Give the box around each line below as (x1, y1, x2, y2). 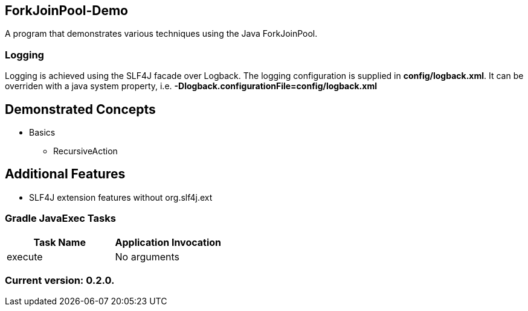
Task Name (33, 236, 86, 248)
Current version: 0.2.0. (5, 274, 115, 286)
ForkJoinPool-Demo (5, 3, 129, 18)
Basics (29, 127, 56, 138)
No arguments (115, 250, 180, 263)
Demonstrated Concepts (5, 101, 156, 117)
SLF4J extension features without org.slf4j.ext (29, 192, 213, 203)
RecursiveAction (53, 146, 118, 157)
